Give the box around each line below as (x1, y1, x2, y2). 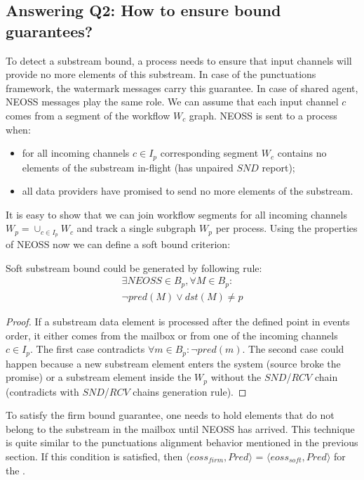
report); (262, 160, 295, 174)
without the (210, 370, 262, 384)
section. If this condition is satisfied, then (6, 449, 183, 464)
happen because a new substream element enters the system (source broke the (6, 356, 341, 370)
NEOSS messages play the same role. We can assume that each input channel (6, 94, 339, 109)
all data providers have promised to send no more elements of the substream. (22, 183, 353, 198)
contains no (277, 145, 327, 160)
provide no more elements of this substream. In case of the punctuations (6, 67, 316, 82)
